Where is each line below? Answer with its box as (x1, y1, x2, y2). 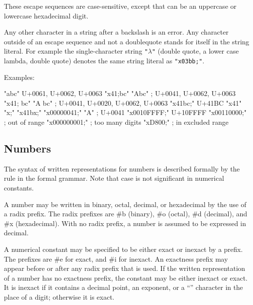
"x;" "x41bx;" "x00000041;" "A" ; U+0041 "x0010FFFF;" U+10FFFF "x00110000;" (4, 107, 247, 117)
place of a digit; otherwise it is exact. (4, 291, 115, 302)
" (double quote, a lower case (152, 46, 239, 56)
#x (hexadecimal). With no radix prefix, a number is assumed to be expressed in (4, 218, 246, 228)
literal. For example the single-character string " (4, 46, 148, 56)
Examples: (4, 72, 35, 82)
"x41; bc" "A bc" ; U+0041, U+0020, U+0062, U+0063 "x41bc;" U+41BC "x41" (4, 97, 242, 108)
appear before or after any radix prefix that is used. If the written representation (4, 263, 245, 273)
